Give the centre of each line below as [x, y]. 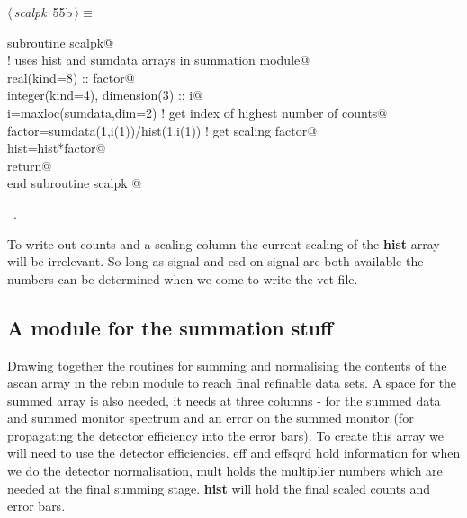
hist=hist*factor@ [57, 148]
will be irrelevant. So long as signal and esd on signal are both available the [216, 261]
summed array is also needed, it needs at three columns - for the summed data [224, 400]
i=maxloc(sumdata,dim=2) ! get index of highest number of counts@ [198, 112]
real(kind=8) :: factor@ [71, 77]
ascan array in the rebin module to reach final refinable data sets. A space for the [232, 383]
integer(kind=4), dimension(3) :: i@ [105, 95]
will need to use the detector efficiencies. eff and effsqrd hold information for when [234, 453]
